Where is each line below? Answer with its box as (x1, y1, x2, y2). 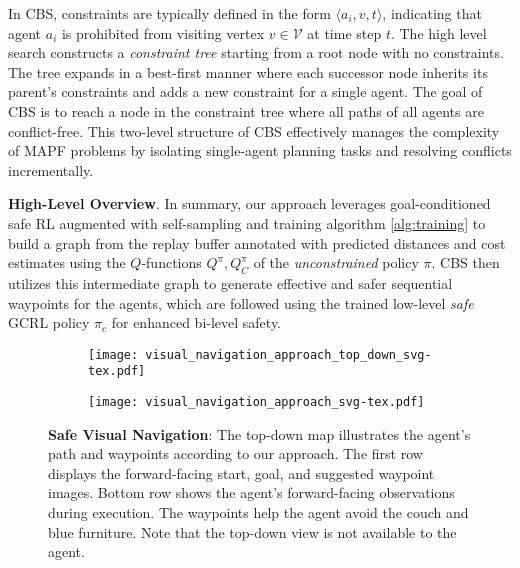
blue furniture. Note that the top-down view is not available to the (48, 521, 457, 542)
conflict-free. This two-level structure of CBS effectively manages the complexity (8, 120, 500, 141)
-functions (141, 252, 202, 273)
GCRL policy (8, 312, 90, 333)
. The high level (390, 22, 487, 43)
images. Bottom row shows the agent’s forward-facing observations (48, 482, 455, 503)
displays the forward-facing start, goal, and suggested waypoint (48, 462, 435, 483)
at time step (307, 22, 382, 43)
